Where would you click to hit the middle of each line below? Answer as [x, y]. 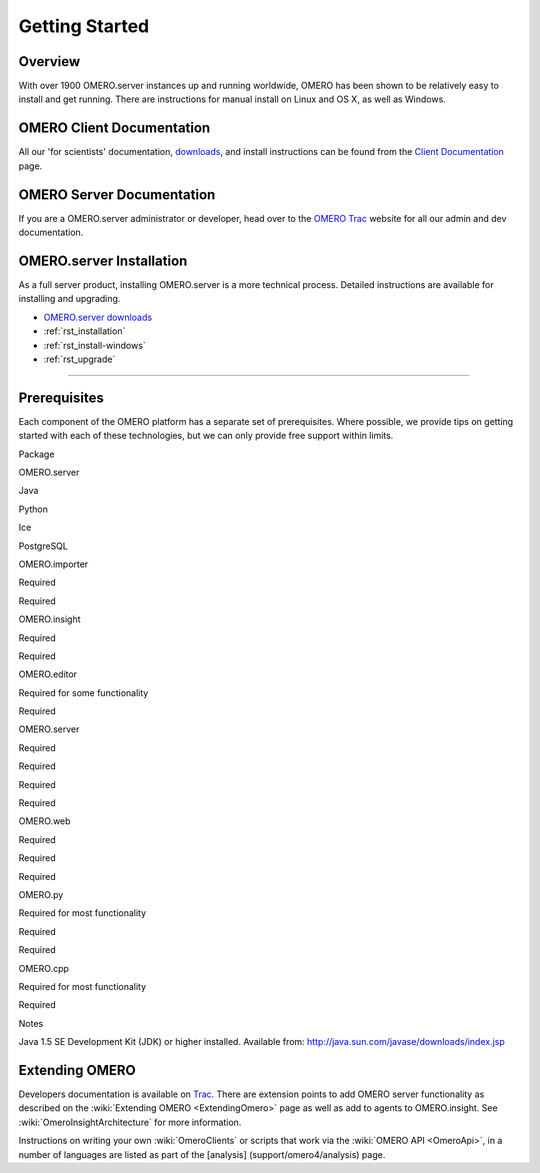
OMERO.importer [53, 564]
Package [36, 454]
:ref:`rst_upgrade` [79, 359]
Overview [49, 61]
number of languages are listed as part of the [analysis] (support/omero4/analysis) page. [202, 1154]
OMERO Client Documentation [114, 128]
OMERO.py [41, 894]
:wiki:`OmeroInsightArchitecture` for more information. [130, 1122]
